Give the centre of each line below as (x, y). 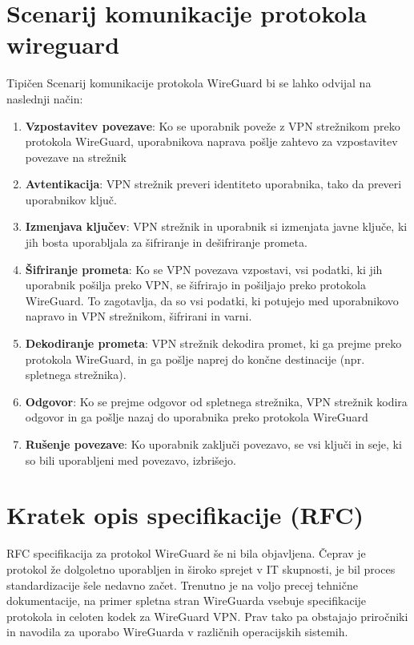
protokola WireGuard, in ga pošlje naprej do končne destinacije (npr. (195, 359)
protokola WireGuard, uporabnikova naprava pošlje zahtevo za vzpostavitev (211, 141)
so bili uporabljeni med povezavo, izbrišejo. (131, 460)
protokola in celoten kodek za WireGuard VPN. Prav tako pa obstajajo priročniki (207, 616)
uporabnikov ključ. (71, 199)
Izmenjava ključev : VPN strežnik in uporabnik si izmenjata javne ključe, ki (216, 226)
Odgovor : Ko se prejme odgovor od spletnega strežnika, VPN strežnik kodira (216, 401)
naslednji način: (45, 98)
